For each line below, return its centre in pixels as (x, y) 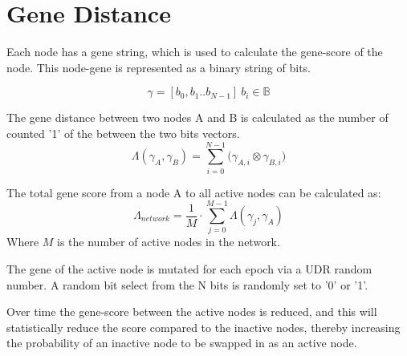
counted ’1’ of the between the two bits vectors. (123, 133)
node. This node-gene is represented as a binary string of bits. (159, 67)
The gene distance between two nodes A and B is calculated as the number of (197, 117)
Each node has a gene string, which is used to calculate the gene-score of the (195, 52)
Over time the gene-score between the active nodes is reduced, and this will (192, 311)
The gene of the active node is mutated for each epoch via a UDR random (189, 268)
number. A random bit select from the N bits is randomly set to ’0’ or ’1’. (187, 284)
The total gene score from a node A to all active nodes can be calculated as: (194, 192)
